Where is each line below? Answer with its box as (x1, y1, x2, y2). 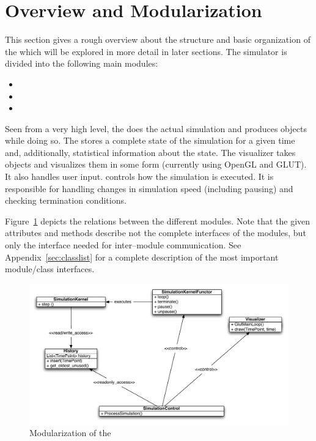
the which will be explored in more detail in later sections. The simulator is (5, 45, 287, 57)
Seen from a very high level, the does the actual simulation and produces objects (5, 122, 307, 135)
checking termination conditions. (5, 194, 127, 207)
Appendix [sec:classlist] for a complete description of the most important (5, 250, 279, 263)
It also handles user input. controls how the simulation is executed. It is (5, 170, 274, 183)
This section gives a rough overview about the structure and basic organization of (5, 33, 310, 46)
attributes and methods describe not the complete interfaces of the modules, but (5, 226, 306, 239)
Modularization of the (29, 426, 111, 439)
